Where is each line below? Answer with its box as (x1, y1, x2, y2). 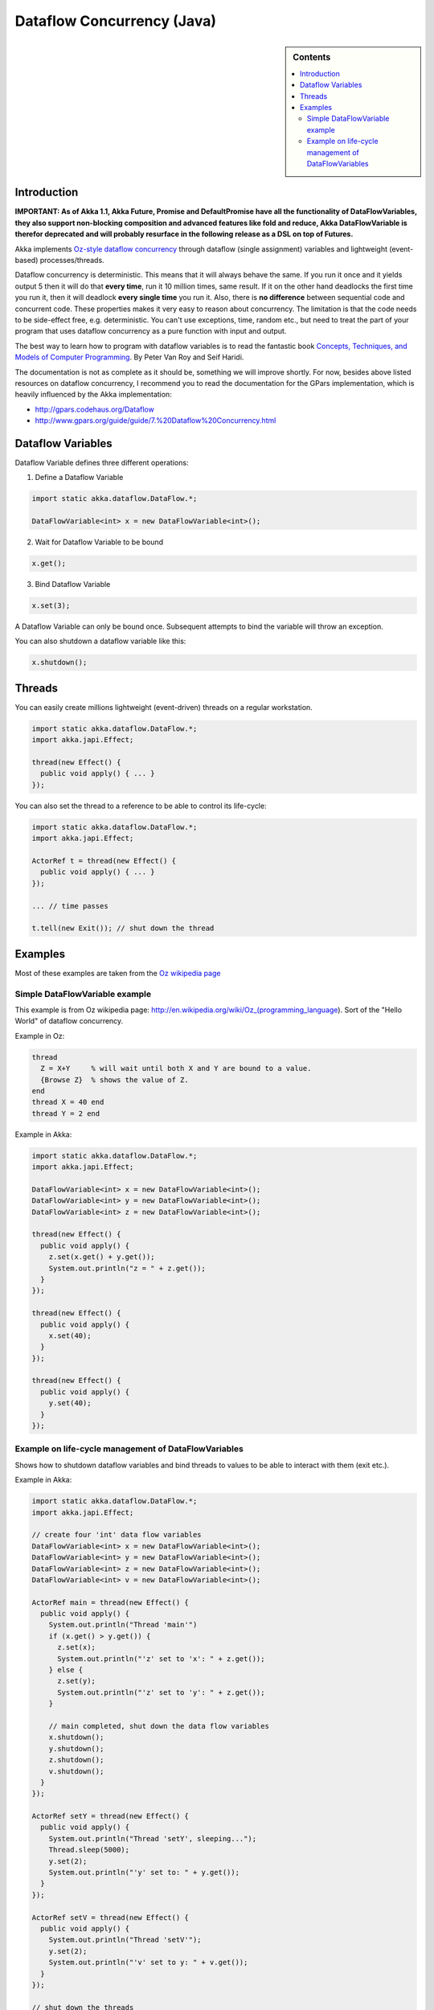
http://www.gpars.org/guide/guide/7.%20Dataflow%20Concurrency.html (35, 416, 276, 425)
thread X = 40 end (31, 1097, 104, 1107)
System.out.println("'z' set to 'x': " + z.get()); (57, 1654, 265, 1663)
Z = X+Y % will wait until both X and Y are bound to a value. (40, 1064, 312, 1073)
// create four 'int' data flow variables (31, 1530, 202, 1540)
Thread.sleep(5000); (48, 1845, 130, 1855)
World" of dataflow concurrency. (14, 1016, 124, 1026)
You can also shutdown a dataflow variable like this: (14, 636, 186, 646)
